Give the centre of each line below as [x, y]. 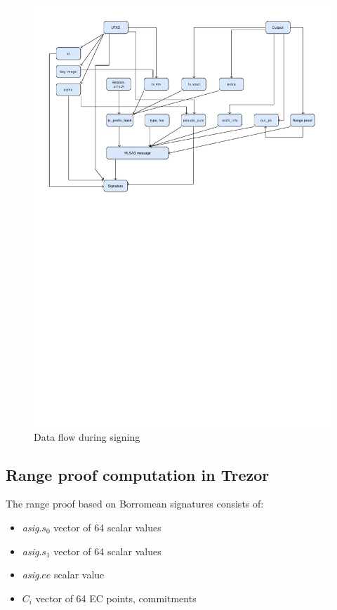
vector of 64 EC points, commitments [116, 598]
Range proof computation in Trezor [138, 474]
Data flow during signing [87, 436]
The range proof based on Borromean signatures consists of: [135, 504]
